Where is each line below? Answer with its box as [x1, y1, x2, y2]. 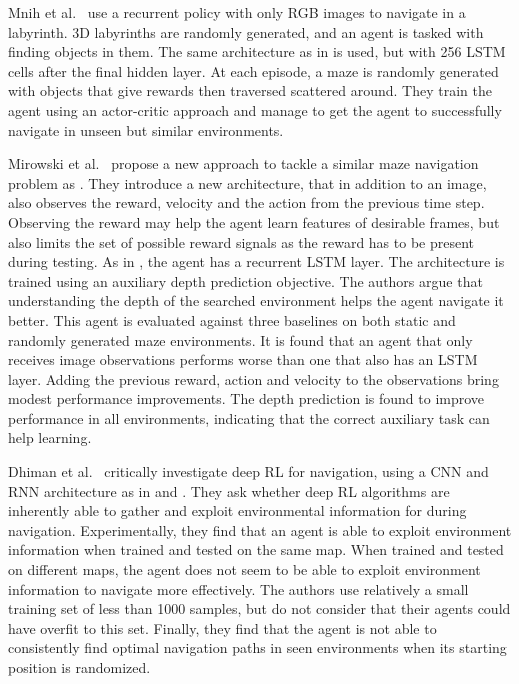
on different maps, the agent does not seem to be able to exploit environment [8, 559, 481, 580]
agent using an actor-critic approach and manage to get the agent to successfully [8, 99, 502, 120]
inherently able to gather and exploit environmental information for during [8, 500, 467, 521]
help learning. [8, 427, 92, 448]
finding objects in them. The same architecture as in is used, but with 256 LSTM [8, 41, 506, 62]
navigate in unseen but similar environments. [8, 119, 284, 140]
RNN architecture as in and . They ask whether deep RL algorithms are [8, 480, 450, 501]
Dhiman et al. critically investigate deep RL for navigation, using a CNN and [8, 461, 489, 482]
